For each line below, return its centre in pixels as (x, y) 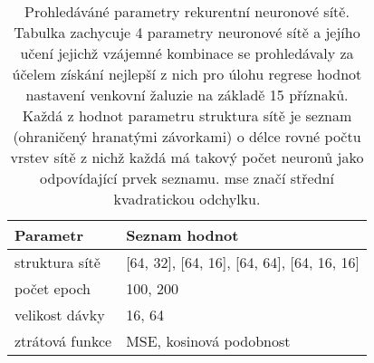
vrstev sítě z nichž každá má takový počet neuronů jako (187, 157)
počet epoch (53, 288)
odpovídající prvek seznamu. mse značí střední (187, 178)
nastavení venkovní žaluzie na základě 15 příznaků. (187, 95)
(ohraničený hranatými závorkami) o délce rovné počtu (187, 136)
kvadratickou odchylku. (187, 199)
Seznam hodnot (182, 235)
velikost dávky (60, 315)
